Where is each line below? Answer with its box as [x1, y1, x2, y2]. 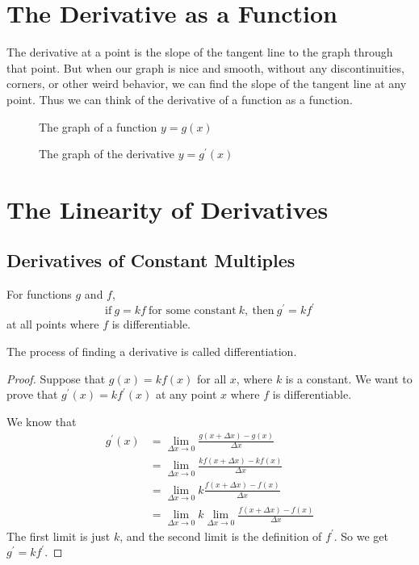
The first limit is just [6, 527, 111, 544]
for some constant [149, 305, 237, 317]
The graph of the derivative [39, 145, 175, 162]
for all [196, 370, 227, 387]
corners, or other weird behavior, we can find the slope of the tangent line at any [6, 75, 407, 92]
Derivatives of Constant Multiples [6, 248, 295, 273]
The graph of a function [39, 118, 157, 135]
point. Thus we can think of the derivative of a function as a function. [6, 90, 353, 107]
